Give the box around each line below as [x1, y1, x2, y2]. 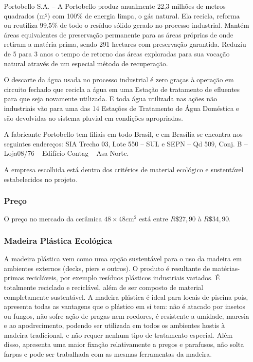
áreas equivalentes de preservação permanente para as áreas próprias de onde [4, 29, 234, 39]
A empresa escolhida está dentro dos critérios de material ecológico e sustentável [4, 164, 244, 174]
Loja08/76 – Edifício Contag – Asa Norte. [4, 148, 129, 158]
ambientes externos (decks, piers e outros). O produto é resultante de [4, 263, 210, 273]
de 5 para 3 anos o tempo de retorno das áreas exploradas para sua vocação [4, 48, 230, 58]
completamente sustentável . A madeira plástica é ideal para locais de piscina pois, [4, 291, 248, 302]
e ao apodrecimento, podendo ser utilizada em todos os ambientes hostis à [4, 320, 225, 330]
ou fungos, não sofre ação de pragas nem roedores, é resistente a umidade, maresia [4, 310, 249, 321]
